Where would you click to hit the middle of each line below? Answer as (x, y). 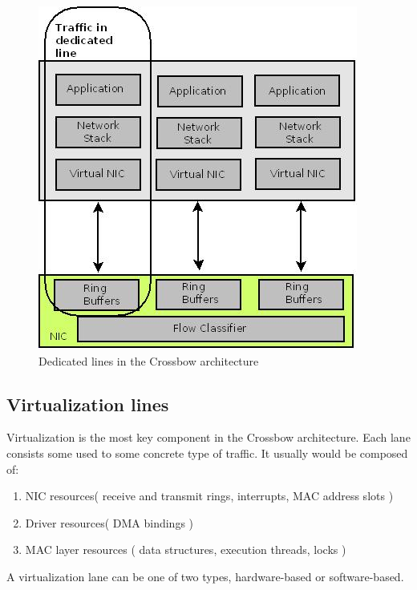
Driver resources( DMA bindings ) (109, 522)
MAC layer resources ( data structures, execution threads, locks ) (186, 550)
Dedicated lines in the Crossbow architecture (149, 360)
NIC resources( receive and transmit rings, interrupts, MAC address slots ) (209, 496)
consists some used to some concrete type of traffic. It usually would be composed (207, 453)
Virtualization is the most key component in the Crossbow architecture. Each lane (208, 437)
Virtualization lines (88, 404)
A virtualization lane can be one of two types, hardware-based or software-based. (205, 576)
